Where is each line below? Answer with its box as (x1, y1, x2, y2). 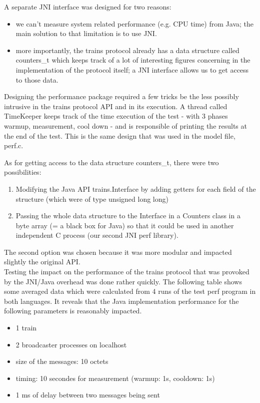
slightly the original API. (4, 256, 80, 267)
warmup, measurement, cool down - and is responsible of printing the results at (4, 120, 247, 131)
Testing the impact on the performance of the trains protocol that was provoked (4, 266, 249, 277)
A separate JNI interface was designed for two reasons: (4, 2, 171, 12)
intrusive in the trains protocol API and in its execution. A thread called (4, 101, 227, 111)
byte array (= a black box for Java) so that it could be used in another (15, 220, 234, 230)
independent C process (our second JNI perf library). (15, 230, 178, 240)
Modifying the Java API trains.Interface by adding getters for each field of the (15, 183, 256, 194)
